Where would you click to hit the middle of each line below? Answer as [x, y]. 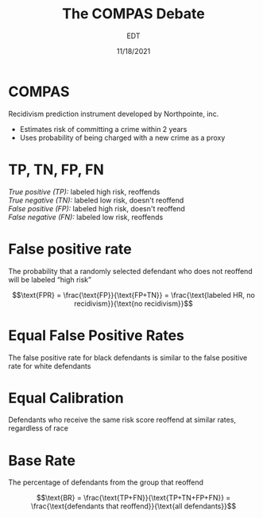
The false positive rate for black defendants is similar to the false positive [128, 358]
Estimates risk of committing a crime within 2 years [103, 129]
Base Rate [42, 460]
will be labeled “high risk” [50, 280]
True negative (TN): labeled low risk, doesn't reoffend [96, 200]
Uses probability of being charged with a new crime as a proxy [122, 137]
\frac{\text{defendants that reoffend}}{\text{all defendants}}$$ [133, 506]
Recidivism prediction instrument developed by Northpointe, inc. [114, 114]
